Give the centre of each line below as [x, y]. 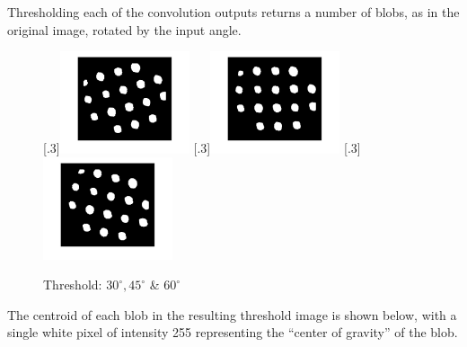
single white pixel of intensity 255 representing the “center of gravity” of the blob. [233, 332]
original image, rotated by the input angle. [124, 29]
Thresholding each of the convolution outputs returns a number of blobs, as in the [233, 12]
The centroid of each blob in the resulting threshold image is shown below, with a [232, 314]
